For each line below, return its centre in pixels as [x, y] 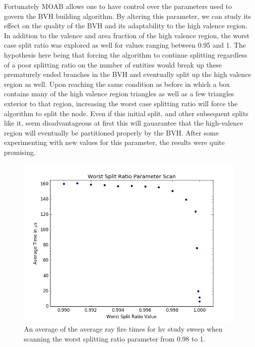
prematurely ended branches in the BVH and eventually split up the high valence [128, 74]
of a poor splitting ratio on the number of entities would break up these [113, 64]
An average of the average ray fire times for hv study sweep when [123, 329]
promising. [20, 152]
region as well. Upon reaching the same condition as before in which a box [117, 84]
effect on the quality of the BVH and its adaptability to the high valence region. [126, 26]
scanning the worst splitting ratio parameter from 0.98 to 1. [115, 338]
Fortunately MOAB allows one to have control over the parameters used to [118, 6]
